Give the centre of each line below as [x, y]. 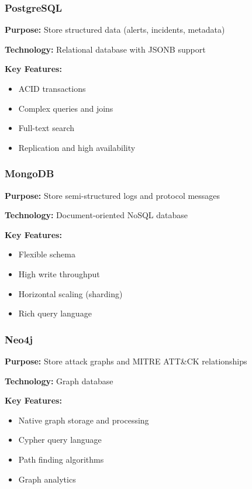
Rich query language [55, 313]
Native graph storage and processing [84, 420]
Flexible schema [47, 254]
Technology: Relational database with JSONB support [105, 49]
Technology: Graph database [59, 380]
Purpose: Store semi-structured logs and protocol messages [113, 195]
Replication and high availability [77, 147]
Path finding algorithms [61, 459]
